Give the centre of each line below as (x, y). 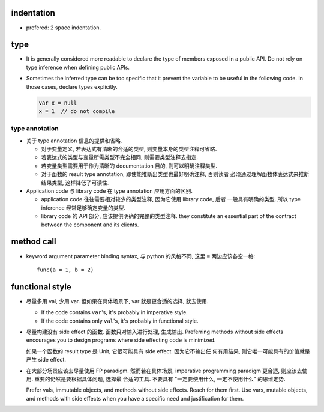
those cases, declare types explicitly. (72, 86)
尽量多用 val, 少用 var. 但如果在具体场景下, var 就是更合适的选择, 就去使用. (117, 301)
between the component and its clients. (90, 225)
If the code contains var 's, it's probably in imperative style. (115, 312)
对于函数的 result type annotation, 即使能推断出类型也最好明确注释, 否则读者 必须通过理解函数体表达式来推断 (175, 174)
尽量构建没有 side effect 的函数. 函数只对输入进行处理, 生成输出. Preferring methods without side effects (155, 332)
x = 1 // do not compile (77, 111)
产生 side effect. (46, 360)
